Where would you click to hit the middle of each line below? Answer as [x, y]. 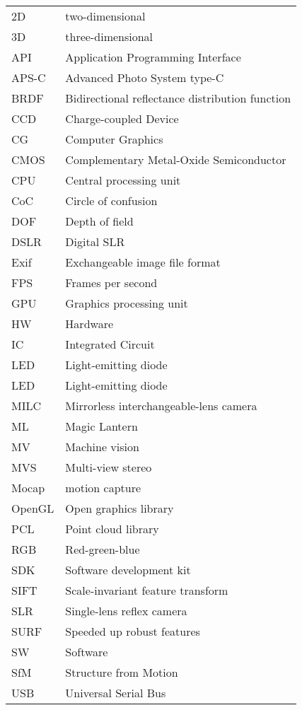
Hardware [89, 324]
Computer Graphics [114, 139]
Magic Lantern [101, 426]
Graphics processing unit [127, 303]
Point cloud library [112, 529]
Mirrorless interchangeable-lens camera [161, 406]
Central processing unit [123, 180]
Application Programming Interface [153, 57]
